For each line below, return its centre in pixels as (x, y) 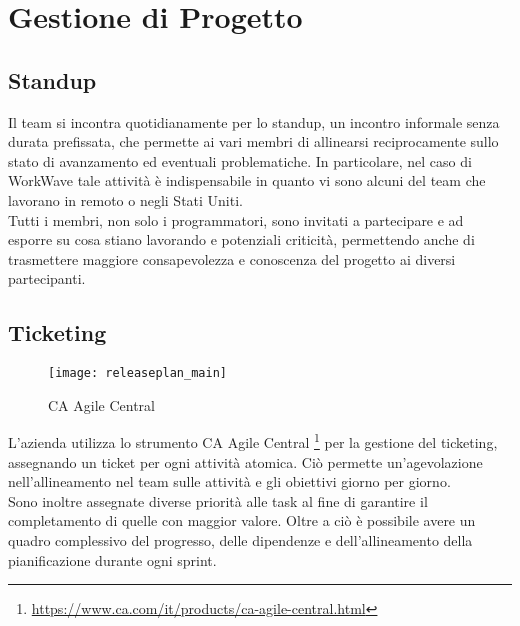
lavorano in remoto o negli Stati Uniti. (125, 199)
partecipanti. (47, 278)
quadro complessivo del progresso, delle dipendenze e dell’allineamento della (240, 540)
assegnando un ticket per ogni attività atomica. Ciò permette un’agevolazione (245, 461)
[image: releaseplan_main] (137, 373)
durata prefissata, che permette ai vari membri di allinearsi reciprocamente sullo (253, 141)
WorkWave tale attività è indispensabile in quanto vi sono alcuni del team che (247, 180)
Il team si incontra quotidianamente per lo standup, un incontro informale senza (254, 121)
